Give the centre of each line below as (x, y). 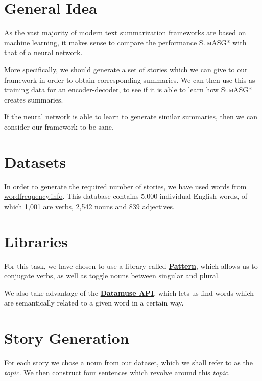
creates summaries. (34, 99)
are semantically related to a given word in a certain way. (94, 303)
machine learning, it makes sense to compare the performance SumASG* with (125, 42)
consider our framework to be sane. (59, 126)
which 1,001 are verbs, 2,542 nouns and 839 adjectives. (89, 206)
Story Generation (67, 338)
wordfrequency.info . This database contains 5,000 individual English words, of (126, 196)
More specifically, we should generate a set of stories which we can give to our (126, 69)
